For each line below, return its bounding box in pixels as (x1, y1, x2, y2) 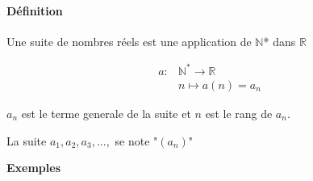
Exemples (6, 159, 61, 176)
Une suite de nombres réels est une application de (6, 32, 252, 49)
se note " (115, 132, 158, 149)
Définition (6, 2, 63, 19)
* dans (263, 32, 296, 49)
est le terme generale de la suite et (21, 104, 191, 121)
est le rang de (205, 104, 273, 121)
